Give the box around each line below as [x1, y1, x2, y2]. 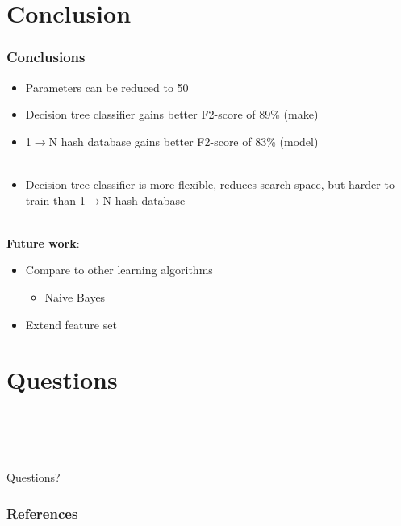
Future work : [6, 234, 80, 251]
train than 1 [25, 191, 86, 208]
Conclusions [6, 47, 86, 67]
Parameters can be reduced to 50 [25, 78, 189, 95]
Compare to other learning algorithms [25, 261, 213, 278]
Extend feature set [25, 315, 117, 332]
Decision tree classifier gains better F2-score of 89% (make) [25, 106, 319, 123]
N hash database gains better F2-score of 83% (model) [48, 132, 319, 149]
